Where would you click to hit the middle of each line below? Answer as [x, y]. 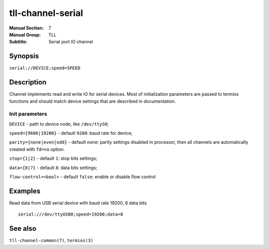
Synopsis [24, 56]
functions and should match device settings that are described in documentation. [93, 101]
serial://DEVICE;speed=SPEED [45, 68]
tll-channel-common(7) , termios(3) [51, 241]
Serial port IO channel [71, 42]
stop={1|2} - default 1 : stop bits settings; [53, 158]
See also [23, 229]
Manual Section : [27, 28]
